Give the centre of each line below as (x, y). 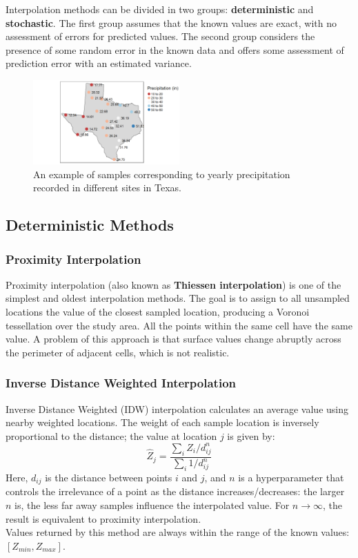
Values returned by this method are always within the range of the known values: (178, 532)
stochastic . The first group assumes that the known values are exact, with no (171, 22)
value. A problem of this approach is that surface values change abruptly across (173, 339)
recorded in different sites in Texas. (107, 187)
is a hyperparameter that (291, 477)
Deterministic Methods (90, 225)
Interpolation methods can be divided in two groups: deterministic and (160, 9)
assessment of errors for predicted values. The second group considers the (160, 36)
